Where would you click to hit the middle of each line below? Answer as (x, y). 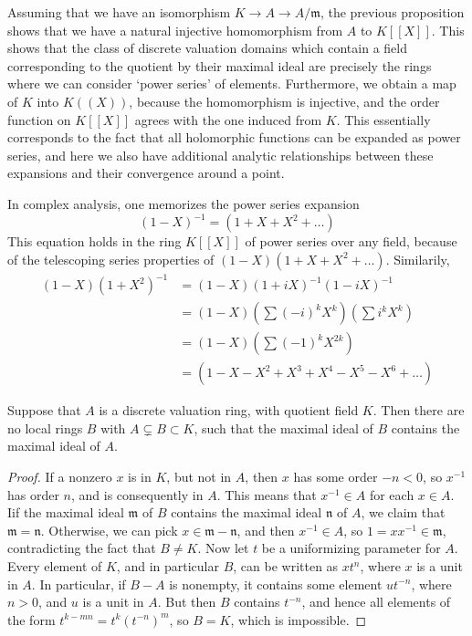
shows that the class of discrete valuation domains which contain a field (207, 48)
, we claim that (403, 512)
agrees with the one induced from (228, 119)
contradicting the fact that (82, 548)
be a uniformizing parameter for (351, 548)
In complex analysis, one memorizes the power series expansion (184, 203)
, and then (266, 530)
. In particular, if (79, 584)
